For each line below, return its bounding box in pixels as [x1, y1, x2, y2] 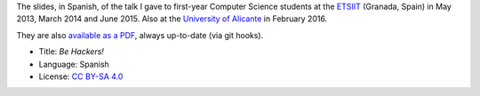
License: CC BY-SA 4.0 [38, 71, 124, 82]
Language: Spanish [38, 59, 110, 69]
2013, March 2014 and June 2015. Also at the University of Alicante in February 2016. [16, 13, 328, 24]
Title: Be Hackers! [38, 46, 104, 57]
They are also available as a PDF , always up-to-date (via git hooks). [16, 29, 264, 40]
